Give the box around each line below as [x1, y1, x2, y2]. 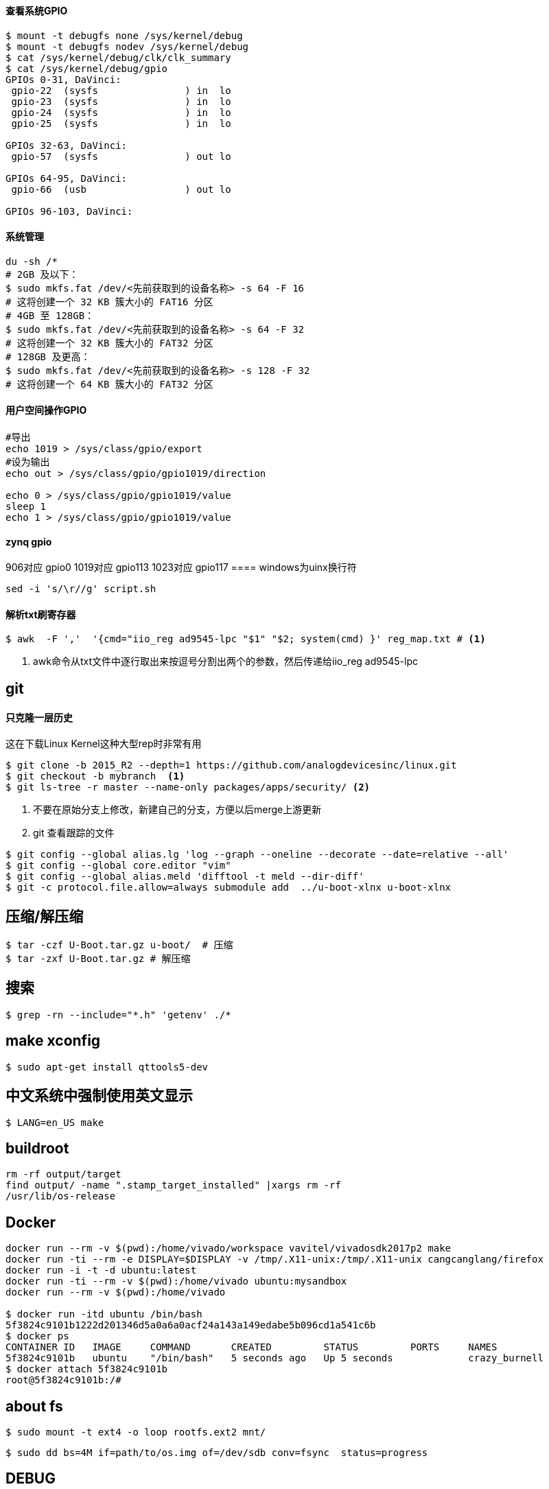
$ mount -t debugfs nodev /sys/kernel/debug [5, 40, 249, 52]
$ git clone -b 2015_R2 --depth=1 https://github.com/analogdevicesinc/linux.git [5, 760, 457, 771]
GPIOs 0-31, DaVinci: [5, 73, 121, 85]
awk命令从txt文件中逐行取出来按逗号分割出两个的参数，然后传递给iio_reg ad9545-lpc [33, 655, 419, 668]
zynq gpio [5, 535, 52, 548]
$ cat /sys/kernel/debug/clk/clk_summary [5, 51, 231, 63]
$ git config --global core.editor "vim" [5, 860, 231, 871]
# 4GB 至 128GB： [5, 309, 95, 321]
